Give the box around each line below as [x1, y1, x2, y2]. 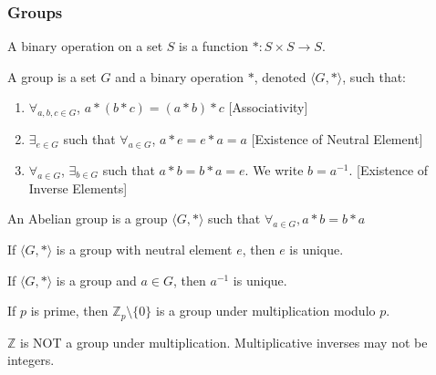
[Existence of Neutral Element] [251, 130, 423, 149]
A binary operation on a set [7, 36, 163, 56]
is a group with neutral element [56, 240, 233, 259]
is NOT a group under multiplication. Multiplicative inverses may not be [20, 332, 428, 351]
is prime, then [30, 301, 109, 320]
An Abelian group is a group [7, 209, 168, 228]
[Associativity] [228, 98, 308, 117]
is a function [179, 36, 248, 56]
